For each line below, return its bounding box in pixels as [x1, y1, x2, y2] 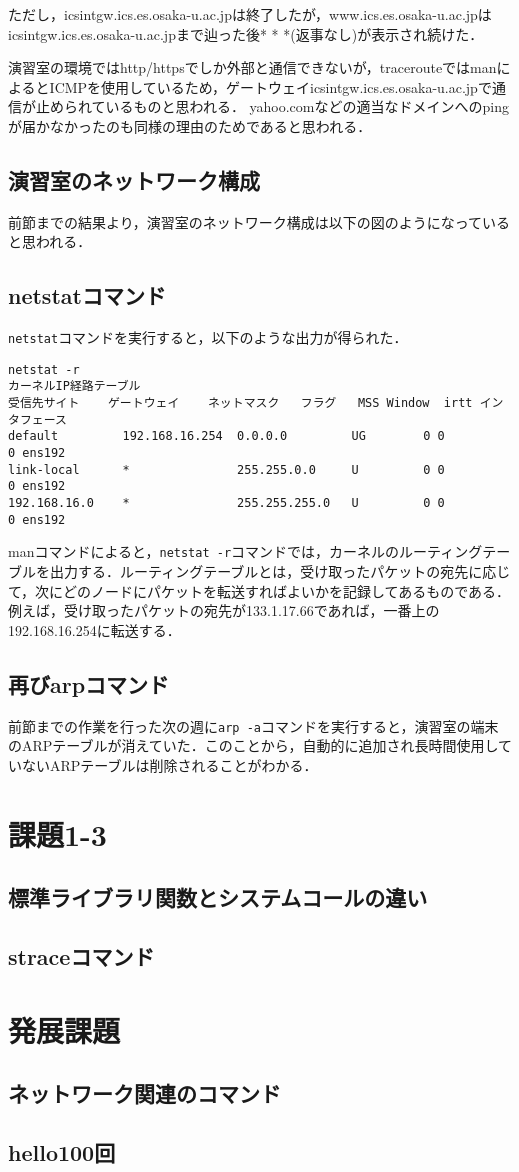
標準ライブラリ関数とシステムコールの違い [8, 882, 428, 913]
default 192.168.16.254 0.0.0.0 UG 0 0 [8, 429, 445, 444]
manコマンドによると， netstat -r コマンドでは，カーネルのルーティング [8, 541, 483, 562]
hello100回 [8, 1136, 116, 1167]
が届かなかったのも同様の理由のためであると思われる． [8, 115, 372, 136]
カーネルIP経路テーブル [8, 379, 141, 394]
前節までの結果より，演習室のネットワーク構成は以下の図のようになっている [8, 211, 511, 232]
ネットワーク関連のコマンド [8, 1078, 281, 1109]
